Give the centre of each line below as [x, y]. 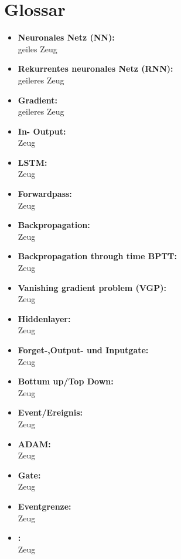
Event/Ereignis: [50, 412]
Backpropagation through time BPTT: [98, 256]
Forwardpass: [45, 194]
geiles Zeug [37, 48]
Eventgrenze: [45, 506]
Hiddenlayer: [44, 318]
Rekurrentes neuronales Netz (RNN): [95, 68]
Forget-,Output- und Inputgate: [83, 350]
